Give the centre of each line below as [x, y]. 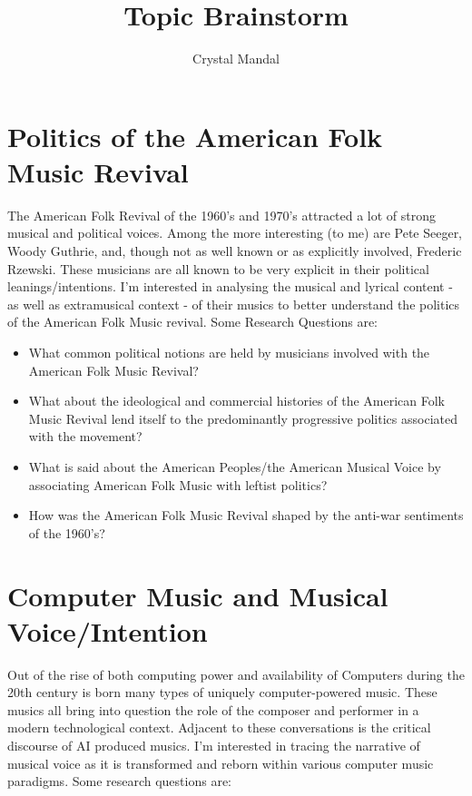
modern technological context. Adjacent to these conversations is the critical [219, 727]
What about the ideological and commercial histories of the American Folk [236, 401]
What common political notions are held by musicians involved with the [229, 352]
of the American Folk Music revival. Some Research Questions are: [192, 322]
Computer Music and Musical [198, 595]
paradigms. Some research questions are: [120, 781]
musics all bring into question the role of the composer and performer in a [213, 709]
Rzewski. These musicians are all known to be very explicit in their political [218, 268]
